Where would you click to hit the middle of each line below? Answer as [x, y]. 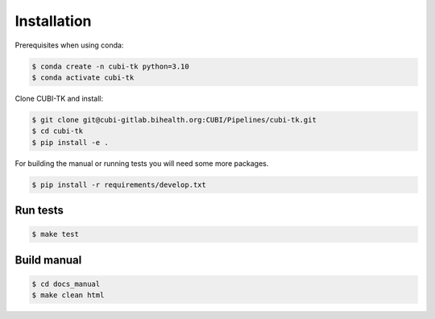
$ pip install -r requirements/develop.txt [119, 184]
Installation [53, 21]
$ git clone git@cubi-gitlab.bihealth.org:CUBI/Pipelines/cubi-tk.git [174, 120]
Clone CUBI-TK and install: [59, 98]
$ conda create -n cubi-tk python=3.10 [110, 66]
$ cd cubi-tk [58, 131]
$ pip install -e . [70, 142]
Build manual [48, 260]
